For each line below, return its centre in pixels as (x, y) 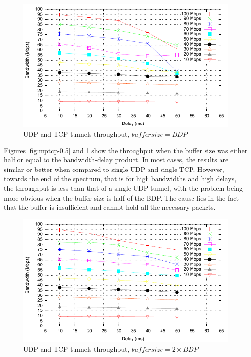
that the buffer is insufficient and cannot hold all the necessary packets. (110, 207)
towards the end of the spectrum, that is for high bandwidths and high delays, (120, 178)
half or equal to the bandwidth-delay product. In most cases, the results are (116, 160)
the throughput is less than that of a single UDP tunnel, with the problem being (123, 188)
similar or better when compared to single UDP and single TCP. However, (114, 169)
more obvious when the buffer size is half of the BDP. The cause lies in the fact (121, 197)
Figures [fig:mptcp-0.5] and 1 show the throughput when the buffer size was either (126, 150)
